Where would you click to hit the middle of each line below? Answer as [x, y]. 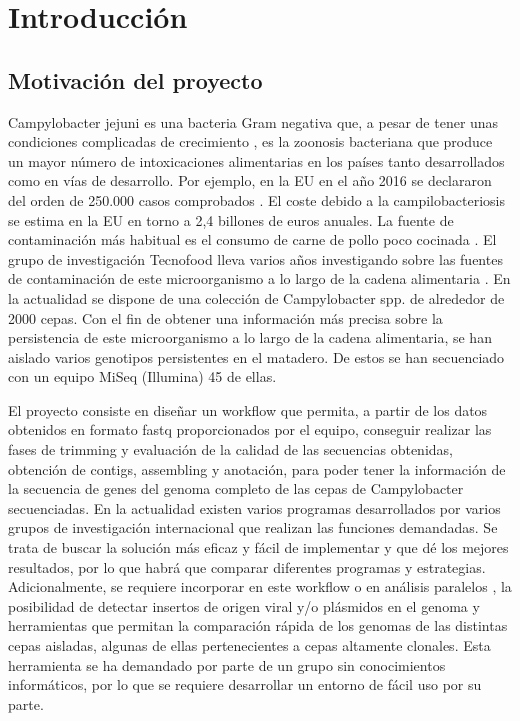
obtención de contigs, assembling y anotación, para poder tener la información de [257, 468]
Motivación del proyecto [135, 79]
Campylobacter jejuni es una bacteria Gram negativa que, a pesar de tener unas [253, 121]
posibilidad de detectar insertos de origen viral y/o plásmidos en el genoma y [244, 605]
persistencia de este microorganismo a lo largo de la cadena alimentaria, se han [250, 337]
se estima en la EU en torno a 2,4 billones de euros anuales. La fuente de [231, 219]
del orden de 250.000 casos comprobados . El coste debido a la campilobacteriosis [256, 199]
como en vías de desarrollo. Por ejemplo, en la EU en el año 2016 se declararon [250, 180]
